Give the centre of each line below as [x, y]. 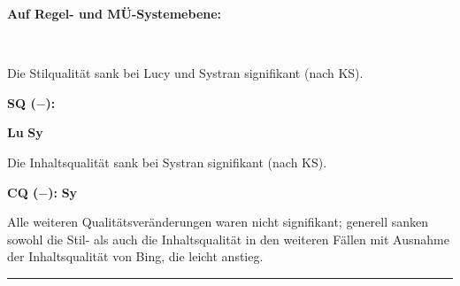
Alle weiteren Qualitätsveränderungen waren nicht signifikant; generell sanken [218, 222]
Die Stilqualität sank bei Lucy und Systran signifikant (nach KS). [185, 73]
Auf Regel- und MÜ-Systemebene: [115, 13]
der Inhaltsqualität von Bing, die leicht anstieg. [135, 256]
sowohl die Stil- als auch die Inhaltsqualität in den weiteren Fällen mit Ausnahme [228, 239]
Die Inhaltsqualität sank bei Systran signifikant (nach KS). [167, 162]
